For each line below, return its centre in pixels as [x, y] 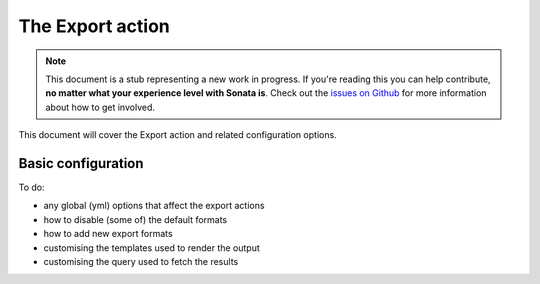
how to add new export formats [108, 234]
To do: [31, 187]
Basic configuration [81, 163]
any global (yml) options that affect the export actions [154, 206]
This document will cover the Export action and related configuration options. [177, 135]
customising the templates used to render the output [151, 247]
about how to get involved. [100, 107]
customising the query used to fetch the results [141, 261]
